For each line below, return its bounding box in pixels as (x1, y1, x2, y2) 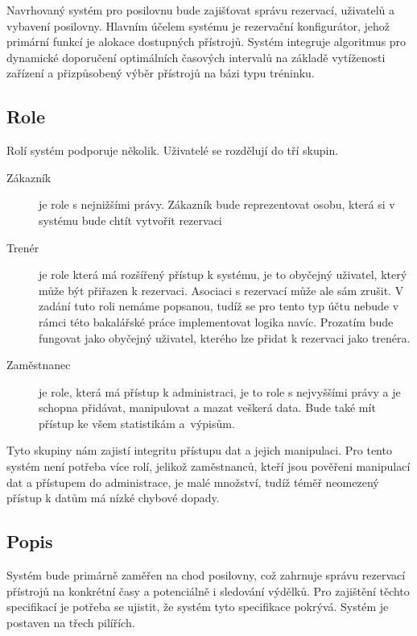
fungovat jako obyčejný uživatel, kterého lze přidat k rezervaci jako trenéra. (39, 329, 411, 346)
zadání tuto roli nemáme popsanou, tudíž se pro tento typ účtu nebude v (39, 297, 399, 314)
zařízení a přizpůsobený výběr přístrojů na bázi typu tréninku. (6, 64, 315, 81)
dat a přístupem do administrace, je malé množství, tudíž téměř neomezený (6, 473, 379, 490)
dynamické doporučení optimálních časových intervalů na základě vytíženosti (6, 48, 386, 65)
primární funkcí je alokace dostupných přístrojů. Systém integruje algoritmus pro (6, 33, 407, 50)
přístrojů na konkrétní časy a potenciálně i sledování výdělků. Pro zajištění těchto (6, 582, 410, 599)
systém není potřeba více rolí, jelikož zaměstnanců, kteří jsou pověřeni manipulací (6, 458, 411, 475)
